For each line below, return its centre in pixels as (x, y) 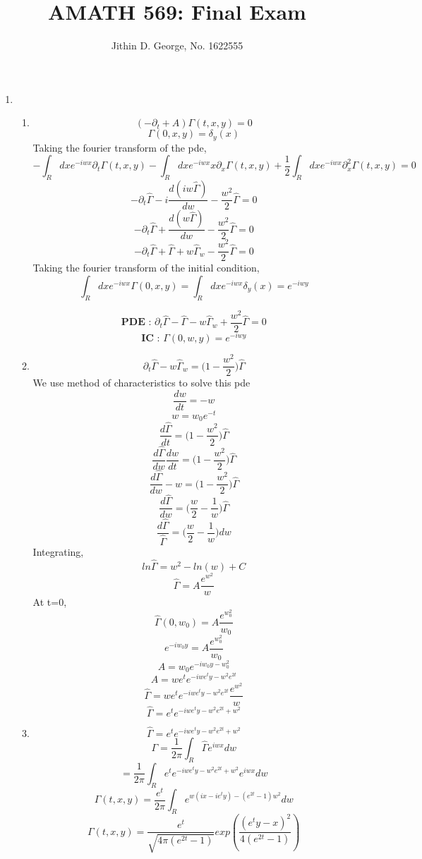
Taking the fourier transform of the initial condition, (146, 268)
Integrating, (58, 551)
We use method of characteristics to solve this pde (141, 383)
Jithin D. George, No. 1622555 (177, 45)
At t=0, (50, 602)
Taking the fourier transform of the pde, (120, 147)
